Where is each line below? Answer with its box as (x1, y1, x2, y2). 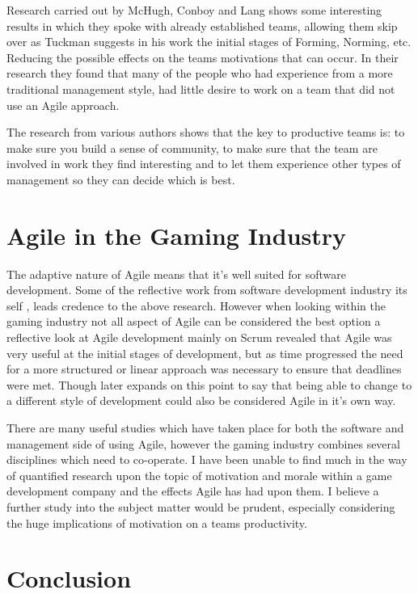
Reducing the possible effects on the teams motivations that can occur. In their (6, 48, 399, 65)
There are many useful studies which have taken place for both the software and (6, 419, 404, 436)
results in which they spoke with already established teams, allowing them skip (6, 17, 398, 34)
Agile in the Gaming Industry (6, 218, 347, 251)
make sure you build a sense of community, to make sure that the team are (6, 139, 378, 156)
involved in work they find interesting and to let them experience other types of (6, 155, 401, 172)
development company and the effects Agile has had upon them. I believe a (6, 482, 379, 499)
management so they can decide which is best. (6, 171, 235, 187)
